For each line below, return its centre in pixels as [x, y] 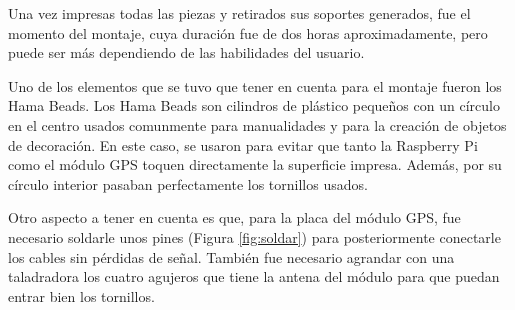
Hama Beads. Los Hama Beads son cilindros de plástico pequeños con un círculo [254, 105]
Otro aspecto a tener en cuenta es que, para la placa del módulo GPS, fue [234, 217]
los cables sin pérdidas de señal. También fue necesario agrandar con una [231, 256]
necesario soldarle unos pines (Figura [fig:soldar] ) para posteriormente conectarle [254, 236]
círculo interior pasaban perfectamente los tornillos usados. [188, 183]
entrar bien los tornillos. [81, 295]
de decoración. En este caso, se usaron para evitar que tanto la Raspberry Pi [243, 144]
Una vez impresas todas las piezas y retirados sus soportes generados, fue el [239, 13]
